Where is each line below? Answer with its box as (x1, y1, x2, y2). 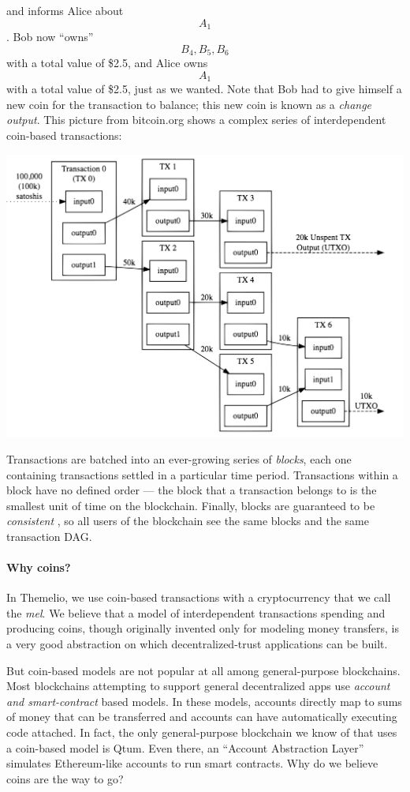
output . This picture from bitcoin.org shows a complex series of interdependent (6, 111, 386, 128)
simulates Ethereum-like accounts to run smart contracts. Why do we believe (6, 755, 378, 771)
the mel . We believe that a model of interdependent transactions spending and (6, 604, 386, 621)
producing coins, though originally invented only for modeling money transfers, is (6, 620, 399, 636)
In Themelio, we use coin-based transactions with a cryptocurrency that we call (6, 589, 391, 606)
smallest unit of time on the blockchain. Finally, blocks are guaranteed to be (6, 497, 375, 513)
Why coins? (6, 559, 71, 576)
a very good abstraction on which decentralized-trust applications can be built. (6, 636, 388, 652)
